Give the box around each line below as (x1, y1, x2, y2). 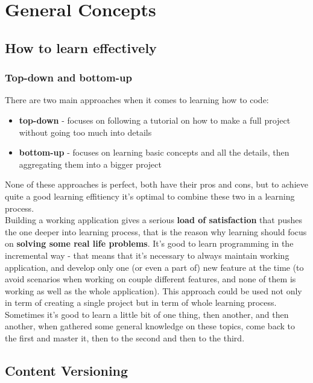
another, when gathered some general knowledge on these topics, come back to (5, 320, 295, 332)
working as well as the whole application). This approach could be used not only (5, 284, 302, 297)
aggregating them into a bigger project (19, 157, 162, 170)
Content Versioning (5, 361, 128, 380)
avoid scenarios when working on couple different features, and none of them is (5, 273, 296, 285)
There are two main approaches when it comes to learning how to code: (5, 93, 269, 106)
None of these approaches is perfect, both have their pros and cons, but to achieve (5, 178, 308, 191)
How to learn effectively (5, 38, 157, 57)
